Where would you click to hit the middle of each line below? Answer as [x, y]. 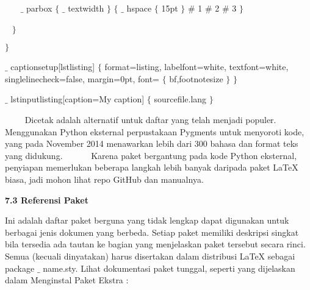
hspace [139, 8]
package [20, 268]
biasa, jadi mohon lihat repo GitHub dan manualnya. [104, 179]
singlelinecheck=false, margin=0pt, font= [82, 78]
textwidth [86, 8]
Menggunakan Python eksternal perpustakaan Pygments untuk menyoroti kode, [155, 131]
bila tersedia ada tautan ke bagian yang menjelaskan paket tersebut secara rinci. [155, 244]
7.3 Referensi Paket [47, 200]
